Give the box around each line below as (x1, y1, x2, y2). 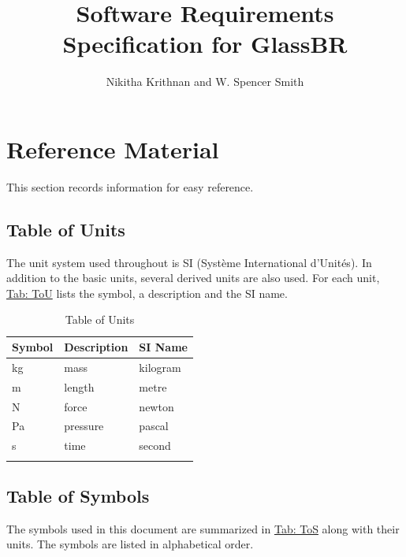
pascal (139, 418, 169, 434)
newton (139, 398, 174, 414)
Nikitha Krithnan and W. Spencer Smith (106, 73, 304, 90)
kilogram (139, 358, 181, 375)
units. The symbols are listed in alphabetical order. (6, 536, 254, 552)
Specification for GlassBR (62, 28, 348, 60)
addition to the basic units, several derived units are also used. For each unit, (6, 269, 380, 286)
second (139, 437, 171, 454)
